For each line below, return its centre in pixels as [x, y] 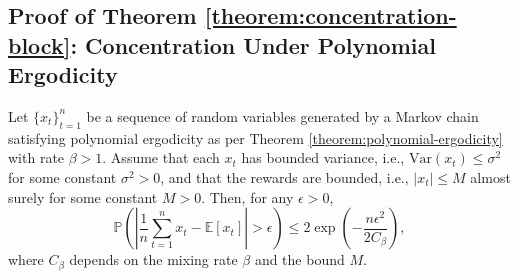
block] [39, 44]
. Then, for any [247, 196]
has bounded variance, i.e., [323, 157]
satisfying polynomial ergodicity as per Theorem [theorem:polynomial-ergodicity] [255, 137]
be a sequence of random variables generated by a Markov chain [282, 115]
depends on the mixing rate [153, 259]
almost [490, 176]
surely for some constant [83, 196]
